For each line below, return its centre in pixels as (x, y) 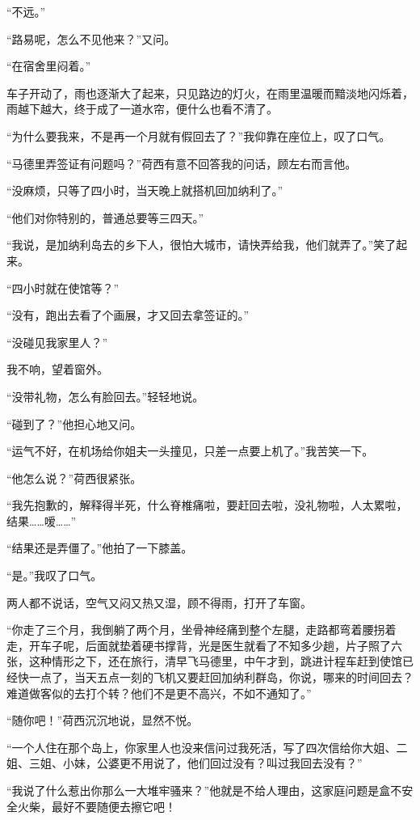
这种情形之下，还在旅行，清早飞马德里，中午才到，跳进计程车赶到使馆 (215, 661)
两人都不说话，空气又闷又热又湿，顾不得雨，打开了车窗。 (159, 602)
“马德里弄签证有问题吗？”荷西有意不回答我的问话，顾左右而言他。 (182, 163)
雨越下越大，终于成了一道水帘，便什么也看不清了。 (142, 109)
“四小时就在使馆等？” (63, 287)
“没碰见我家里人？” (57, 342)
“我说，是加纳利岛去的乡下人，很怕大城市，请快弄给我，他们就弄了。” (190, 245)
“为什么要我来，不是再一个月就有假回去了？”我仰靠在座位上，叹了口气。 (199, 135)
